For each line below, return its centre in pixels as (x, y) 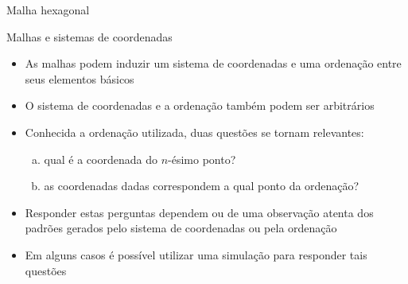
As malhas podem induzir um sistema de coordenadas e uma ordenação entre (213, 63)
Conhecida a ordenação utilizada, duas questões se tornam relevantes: (194, 132)
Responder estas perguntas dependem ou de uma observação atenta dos (199, 212)
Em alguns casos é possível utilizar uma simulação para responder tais (196, 254)
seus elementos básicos (80, 78)
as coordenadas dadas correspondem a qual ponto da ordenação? (202, 186)
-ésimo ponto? (202, 159)
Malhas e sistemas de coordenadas (89, 36)
